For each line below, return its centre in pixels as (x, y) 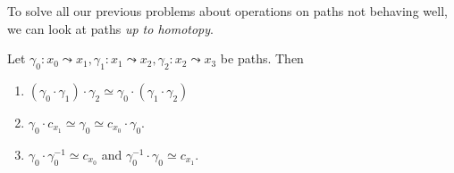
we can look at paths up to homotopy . (110, 28)
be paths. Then (262, 58)
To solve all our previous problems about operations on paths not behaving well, (227, 11)
